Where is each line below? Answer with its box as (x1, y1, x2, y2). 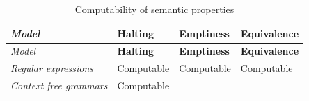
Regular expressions (10, 61, 94, 75)
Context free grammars (10, 78, 108, 93)
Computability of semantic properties (74, 2, 235, 16)
